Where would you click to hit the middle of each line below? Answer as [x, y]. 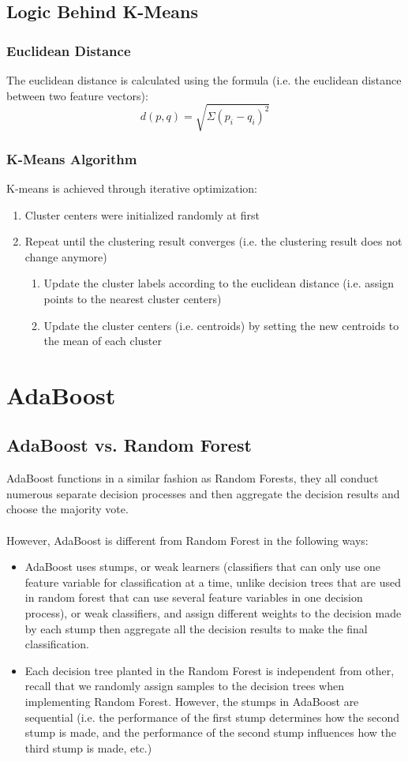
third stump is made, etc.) [88, 747]
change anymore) [66, 256]
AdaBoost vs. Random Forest [129, 445]
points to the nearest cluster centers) [133, 298]
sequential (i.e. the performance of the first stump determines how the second [212, 717]
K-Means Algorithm [72, 158]
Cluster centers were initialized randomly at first [142, 214]
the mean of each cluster [103, 341]
